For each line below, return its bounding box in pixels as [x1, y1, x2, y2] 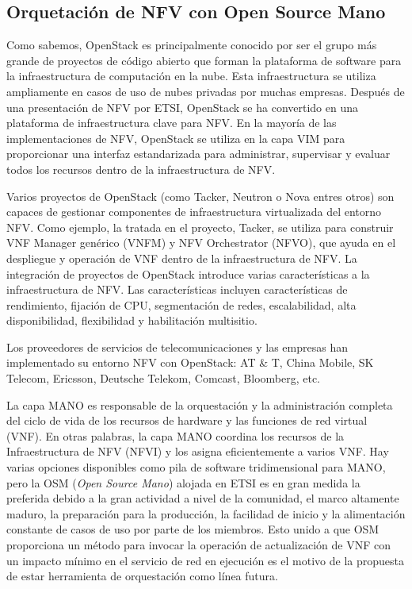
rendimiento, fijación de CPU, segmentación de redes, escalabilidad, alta [6, 296, 357, 313]
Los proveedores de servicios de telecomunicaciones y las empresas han [6, 338, 348, 355]
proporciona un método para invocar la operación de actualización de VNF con [6, 537, 391, 553]
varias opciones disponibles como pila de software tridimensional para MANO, [6, 459, 386, 475]
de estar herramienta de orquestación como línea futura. [6, 568, 278, 584]
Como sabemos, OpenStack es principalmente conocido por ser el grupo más [6, 37, 377, 53]
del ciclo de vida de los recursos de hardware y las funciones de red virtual [6, 412, 368, 429]
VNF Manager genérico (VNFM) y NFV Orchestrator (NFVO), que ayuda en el [6, 234, 396, 251]
